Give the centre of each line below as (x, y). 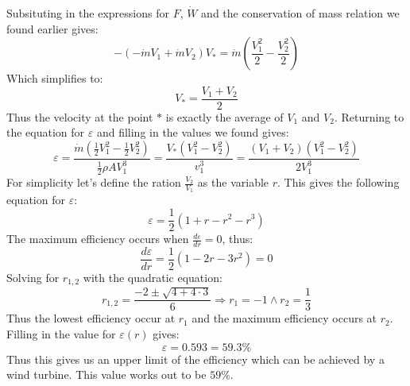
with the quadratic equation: (153, 278)
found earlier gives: (52, 28)
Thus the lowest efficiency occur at (91, 318)
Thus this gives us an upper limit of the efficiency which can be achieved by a (195, 359)
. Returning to (369, 116)
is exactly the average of (224, 116)
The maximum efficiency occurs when (98, 239)
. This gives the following (338, 182)
